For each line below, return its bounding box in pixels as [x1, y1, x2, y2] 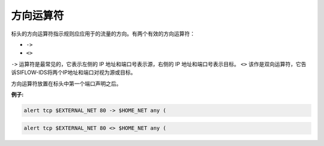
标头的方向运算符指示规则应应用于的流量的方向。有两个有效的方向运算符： [11, 30, 195, 37]
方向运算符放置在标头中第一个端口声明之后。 [11, 80, 122, 87]
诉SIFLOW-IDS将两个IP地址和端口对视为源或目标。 [11, 69, 136, 76]
